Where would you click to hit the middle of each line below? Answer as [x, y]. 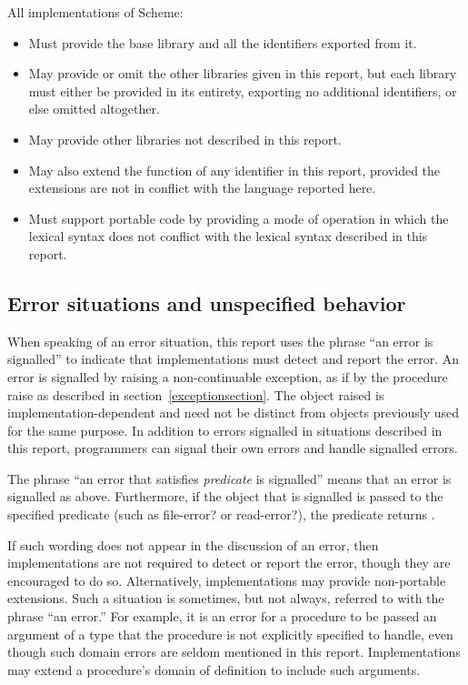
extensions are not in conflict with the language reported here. [202, 188]
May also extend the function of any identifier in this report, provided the [234, 170]
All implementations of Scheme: [95, 12]
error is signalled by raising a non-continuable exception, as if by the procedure [228, 376]
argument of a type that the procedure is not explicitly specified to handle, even [230, 634]
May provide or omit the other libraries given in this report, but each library [243, 73]
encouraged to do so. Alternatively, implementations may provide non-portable [227, 580]
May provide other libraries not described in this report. [185, 139]
